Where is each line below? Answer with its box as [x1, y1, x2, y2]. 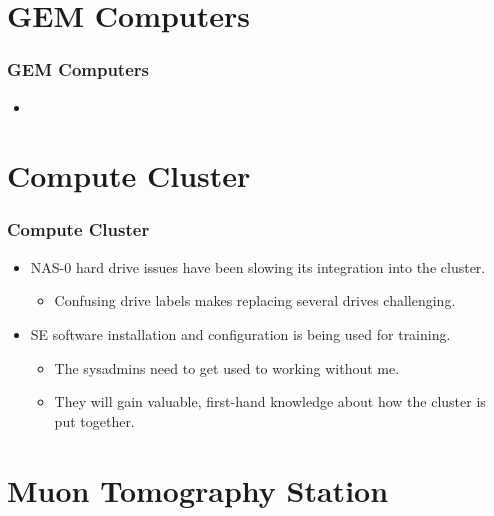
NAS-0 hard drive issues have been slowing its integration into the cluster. [30, 256, 486, 277]
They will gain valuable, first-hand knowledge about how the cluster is [54, 391, 486, 412]
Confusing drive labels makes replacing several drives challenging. [54, 290, 456, 311]
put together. [54, 410, 135, 431]
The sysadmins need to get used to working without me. [54, 357, 400, 378]
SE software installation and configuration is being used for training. [30, 323, 451, 344]
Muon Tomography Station [7, 469, 389, 510]
